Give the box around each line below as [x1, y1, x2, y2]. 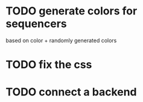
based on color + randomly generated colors [5, 37, 117, 44]
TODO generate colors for [5, 4, 138, 18]
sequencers [5, 17, 67, 31]
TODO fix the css [5, 58, 92, 71]
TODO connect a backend [5, 85, 137, 99]
